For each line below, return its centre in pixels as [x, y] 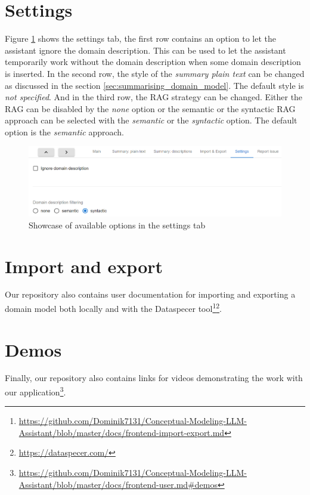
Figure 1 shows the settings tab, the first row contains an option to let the [140, 38]
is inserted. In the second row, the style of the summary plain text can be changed [155, 73]
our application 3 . [35, 391]
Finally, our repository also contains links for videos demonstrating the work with [154, 378]
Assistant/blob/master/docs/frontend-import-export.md [122, 432]
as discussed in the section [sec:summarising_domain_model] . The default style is [154, 85]
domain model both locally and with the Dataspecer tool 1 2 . [113, 307]
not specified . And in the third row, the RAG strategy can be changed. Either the [154, 97]
